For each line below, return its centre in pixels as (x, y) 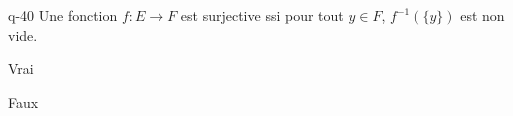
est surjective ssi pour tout (262, 15)
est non (482, 15)
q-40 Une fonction (63, 15)
